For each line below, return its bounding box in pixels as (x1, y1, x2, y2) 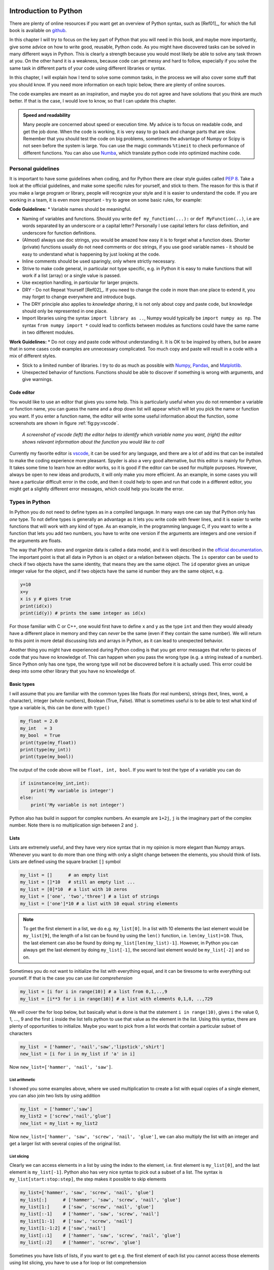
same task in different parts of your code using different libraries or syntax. (9, 65, 166, 71)
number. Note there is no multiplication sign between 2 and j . (9, 822, 139, 828)
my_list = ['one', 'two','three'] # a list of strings (20, 894, 159, 899)
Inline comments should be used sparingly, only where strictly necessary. (22, 258, 176, 264)
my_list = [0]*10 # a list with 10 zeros (20, 886, 127, 892)
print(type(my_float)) (20, 740, 77, 745)
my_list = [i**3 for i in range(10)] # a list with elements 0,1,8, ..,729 (20, 996, 213, 1002)
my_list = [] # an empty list (20, 872, 109, 878)
